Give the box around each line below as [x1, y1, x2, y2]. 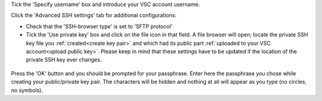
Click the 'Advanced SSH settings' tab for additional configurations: [11, 12, 177, 19]
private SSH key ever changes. [26, 56, 102, 63]
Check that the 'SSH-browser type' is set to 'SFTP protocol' [26, 23, 173, 30]
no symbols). [11, 87, 44, 94]
